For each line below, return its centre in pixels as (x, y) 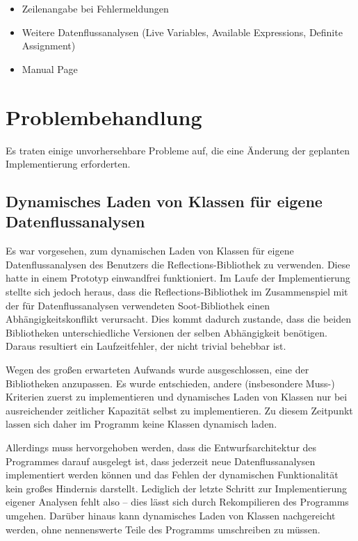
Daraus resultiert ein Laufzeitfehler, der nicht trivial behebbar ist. (146, 346)
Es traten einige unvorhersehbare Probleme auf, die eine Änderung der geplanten (178, 150)
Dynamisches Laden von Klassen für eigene (164, 201)
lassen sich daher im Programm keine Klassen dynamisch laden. (141, 424)
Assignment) (49, 46)
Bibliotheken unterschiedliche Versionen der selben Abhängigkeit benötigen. (166, 332)
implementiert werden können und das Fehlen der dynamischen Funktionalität (172, 475)
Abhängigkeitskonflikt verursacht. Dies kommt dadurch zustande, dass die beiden (179, 319)
